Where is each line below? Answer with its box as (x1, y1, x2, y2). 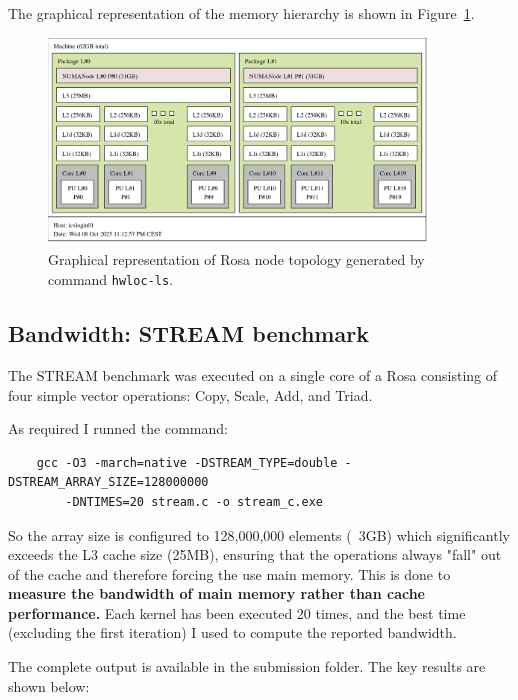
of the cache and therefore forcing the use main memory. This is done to (8, 563, 451, 584)
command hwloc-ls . (48, 269, 173, 290)
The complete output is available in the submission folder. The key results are (8, 656, 486, 677)
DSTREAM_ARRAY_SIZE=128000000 (8, 475, 209, 490)
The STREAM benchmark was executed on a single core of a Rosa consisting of (8, 364, 498, 385)
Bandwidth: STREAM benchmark (8, 318, 369, 349)
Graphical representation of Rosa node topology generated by (48, 249, 425, 270)
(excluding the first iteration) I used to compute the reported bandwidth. (8, 622, 457, 643)
